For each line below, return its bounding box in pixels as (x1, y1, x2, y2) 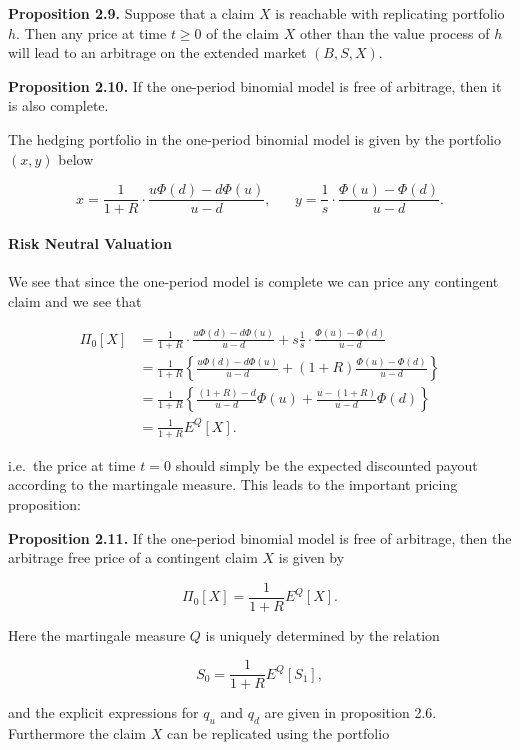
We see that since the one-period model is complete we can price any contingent (8, 271, 499, 292)
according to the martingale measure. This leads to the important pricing (8, 474, 458, 495)
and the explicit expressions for (8, 702, 199, 723)
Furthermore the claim (8, 723, 146, 744)
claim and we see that (8, 290, 142, 311)
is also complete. (8, 95, 109, 116)
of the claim (206, 22, 279, 43)
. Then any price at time (16, 22, 167, 43)
